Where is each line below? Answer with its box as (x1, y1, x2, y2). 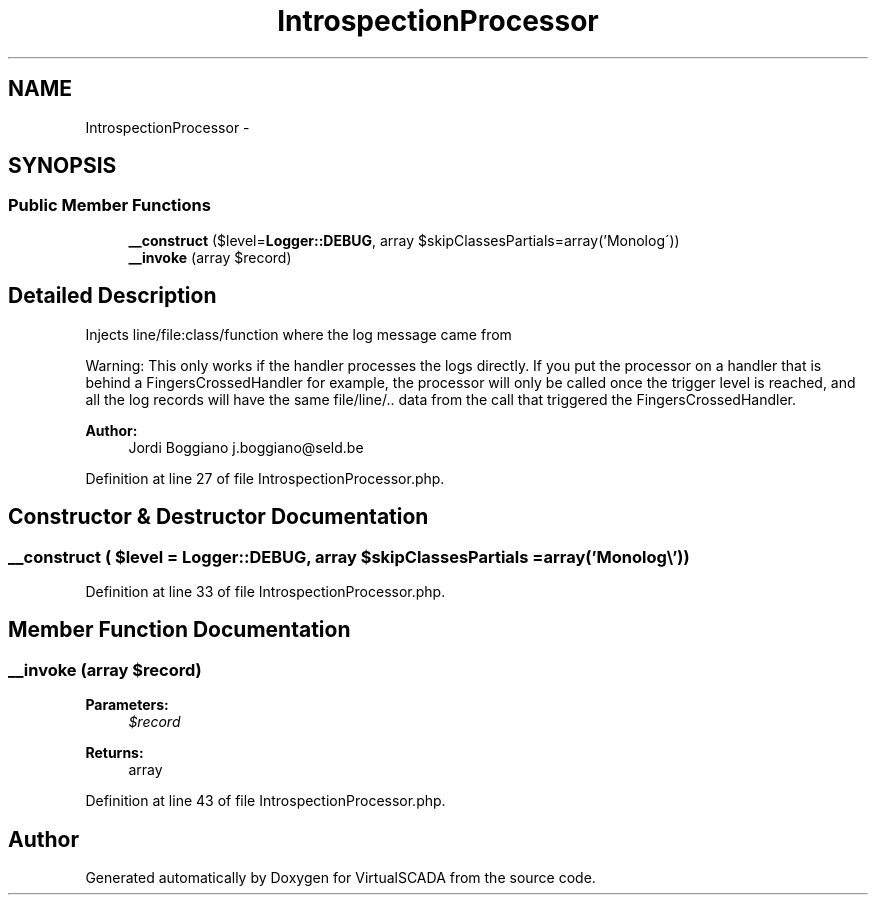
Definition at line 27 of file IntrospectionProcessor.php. (85, 469, 445, 487)
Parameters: (85, 696, 169, 714)
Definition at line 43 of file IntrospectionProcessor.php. (85, 792, 446, 810)
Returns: (85, 744, 144, 762)
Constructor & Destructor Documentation (8, 504, 429, 530)
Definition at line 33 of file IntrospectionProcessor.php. (85, 582, 446, 600)
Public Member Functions (8, 195, 211, 216)
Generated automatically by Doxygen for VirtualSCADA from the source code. (85, 868, 596, 886)
